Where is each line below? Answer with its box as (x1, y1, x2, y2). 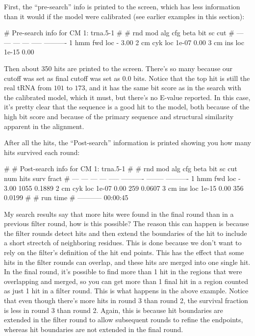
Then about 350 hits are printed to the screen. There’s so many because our (4, 63, 233, 73)
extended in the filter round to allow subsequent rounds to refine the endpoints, (4, 314, 243, 325)
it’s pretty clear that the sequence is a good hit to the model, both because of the (4, 102, 250, 112)
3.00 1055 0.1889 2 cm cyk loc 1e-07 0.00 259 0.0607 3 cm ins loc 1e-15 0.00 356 (4, 182, 244, 193)
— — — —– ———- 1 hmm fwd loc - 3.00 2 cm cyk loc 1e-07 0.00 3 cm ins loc (4, 37, 244, 47)
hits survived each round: (4, 147, 80, 157)
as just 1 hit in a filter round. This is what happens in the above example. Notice (4, 285, 249, 296)
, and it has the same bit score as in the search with (85, 82, 241, 93)
